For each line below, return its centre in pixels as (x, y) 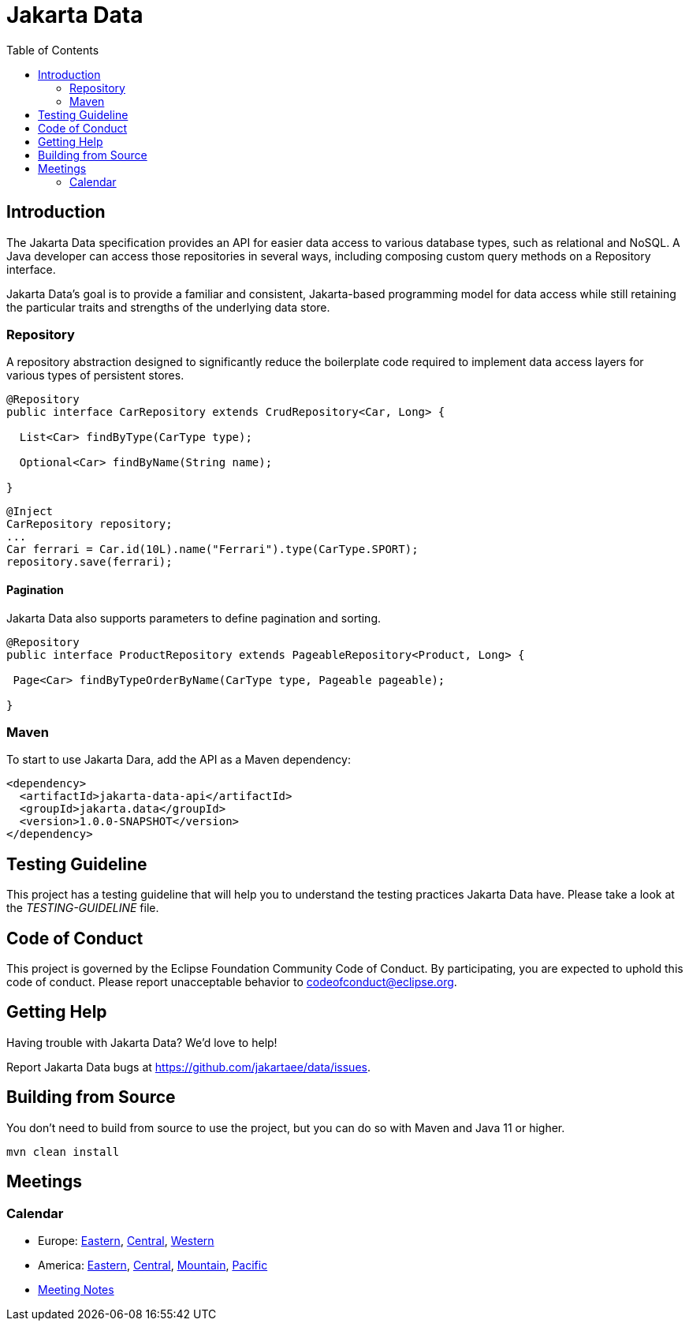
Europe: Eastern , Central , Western (126, 1240)
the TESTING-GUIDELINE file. (83, 908)
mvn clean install (63, 1151)
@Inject (30, 512)
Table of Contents (53, 50)
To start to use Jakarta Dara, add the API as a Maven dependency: (179, 760)
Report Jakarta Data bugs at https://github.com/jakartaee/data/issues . (188, 1067)
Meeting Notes (76, 1289)
